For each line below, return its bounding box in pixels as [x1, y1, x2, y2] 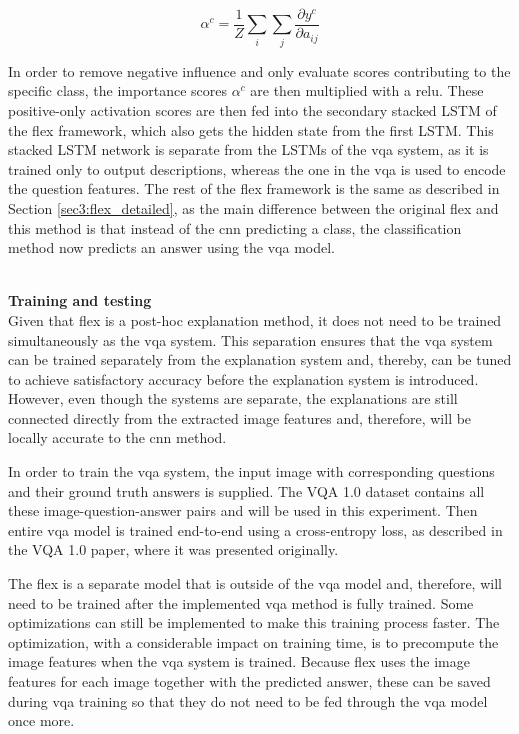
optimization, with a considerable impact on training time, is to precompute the [8, 631, 499, 652]
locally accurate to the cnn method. [8, 427, 227, 448]
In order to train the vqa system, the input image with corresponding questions [8, 461, 495, 482]
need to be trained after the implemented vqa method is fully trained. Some [8, 592, 474, 613]
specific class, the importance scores [8, 80, 227, 101]
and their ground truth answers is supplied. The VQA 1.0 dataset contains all [8, 480, 485, 501]
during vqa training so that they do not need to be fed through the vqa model [8, 690, 488, 711]
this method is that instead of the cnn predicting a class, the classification [8, 217, 462, 238]
